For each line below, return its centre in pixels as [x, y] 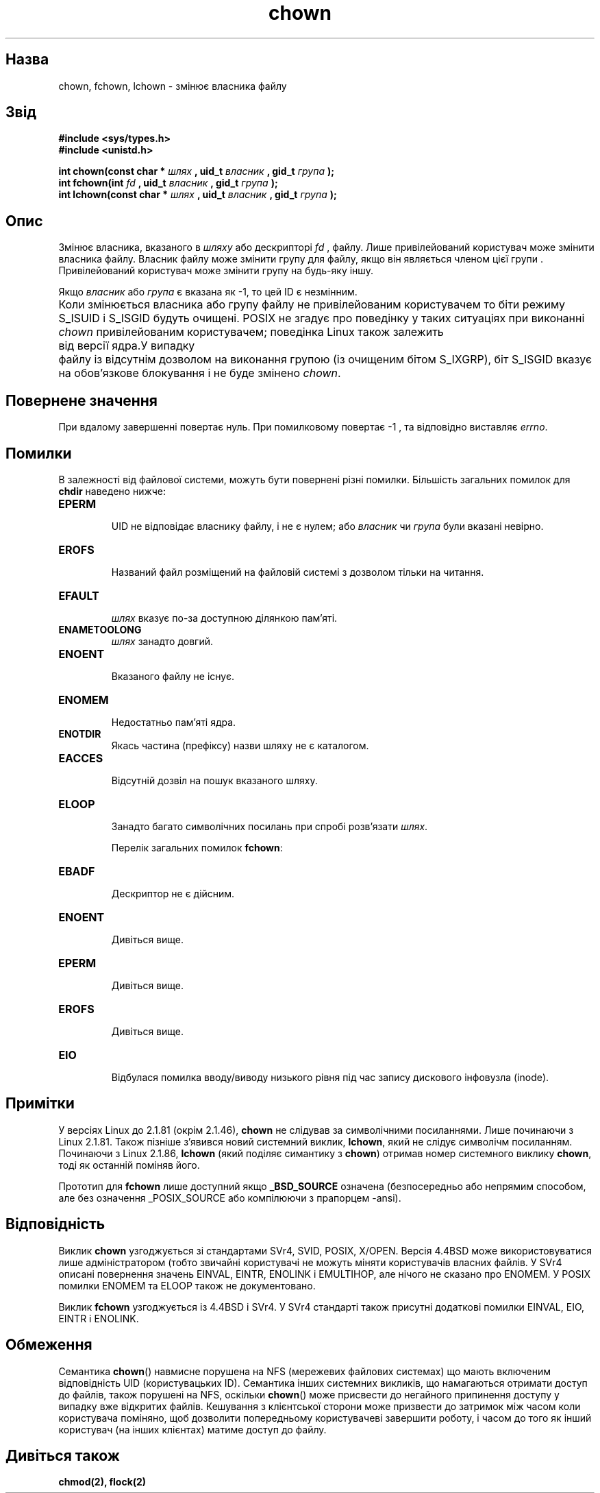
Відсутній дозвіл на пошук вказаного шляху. [214, 780]
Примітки [40, 1104]
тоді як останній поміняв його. [129, 1165]
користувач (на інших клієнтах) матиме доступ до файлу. [192, 1429]
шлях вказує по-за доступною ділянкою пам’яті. [224, 618]
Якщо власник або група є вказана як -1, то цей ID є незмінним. [208, 292]
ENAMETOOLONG [100, 629]
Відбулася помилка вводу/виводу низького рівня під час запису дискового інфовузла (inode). [330, 1077]
